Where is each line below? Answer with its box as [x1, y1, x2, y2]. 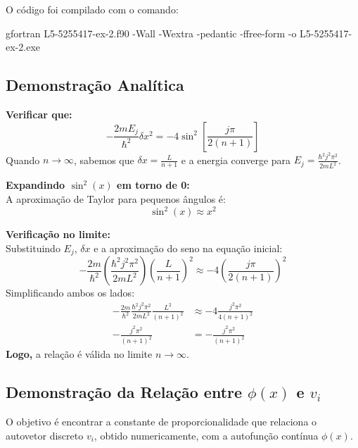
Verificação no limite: [6, 227, 110, 242]
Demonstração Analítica [6, 74, 184, 96]
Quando [6, 152, 40, 167]
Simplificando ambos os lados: [6, 285, 135, 300]
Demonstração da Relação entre [6, 381, 243, 403]
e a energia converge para [181, 152, 291, 167]
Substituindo [6, 240, 60, 255]
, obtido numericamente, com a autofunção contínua [94, 428, 319, 442]
